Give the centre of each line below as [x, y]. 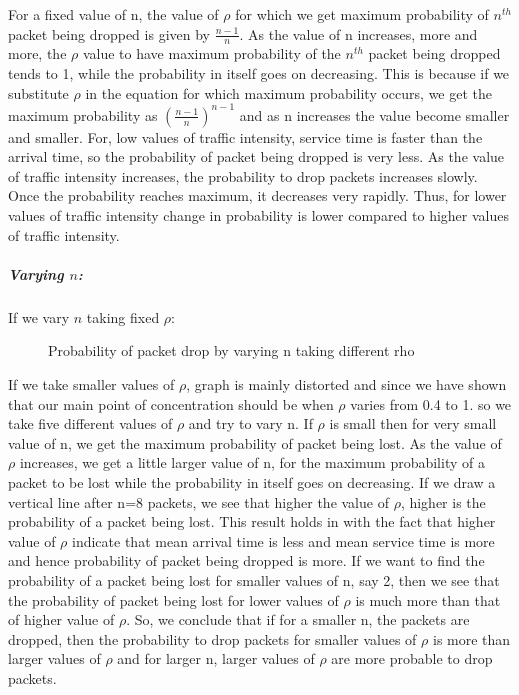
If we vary [39, 316]
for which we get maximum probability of [362, 14]
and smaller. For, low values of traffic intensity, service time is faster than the [245, 136]
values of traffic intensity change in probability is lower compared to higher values [258, 215]
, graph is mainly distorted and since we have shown [346, 384]
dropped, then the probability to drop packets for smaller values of [212, 638]
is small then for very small [413, 423]
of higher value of [61, 619]
